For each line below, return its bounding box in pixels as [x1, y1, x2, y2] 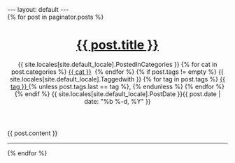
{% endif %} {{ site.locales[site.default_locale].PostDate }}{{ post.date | [14, 89, 221, 98]
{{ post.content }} [7, 129, 58, 137]
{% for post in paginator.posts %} [7, 13, 104, 21]
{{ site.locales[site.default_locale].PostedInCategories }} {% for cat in [17, 60, 218, 68]
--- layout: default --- [7, 6, 69, 13]
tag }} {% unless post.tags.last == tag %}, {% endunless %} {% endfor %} [10, 82, 225, 91]
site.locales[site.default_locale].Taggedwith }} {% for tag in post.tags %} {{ [9, 75, 226, 83]
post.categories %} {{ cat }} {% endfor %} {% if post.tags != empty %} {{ [11, 68, 224, 76]
